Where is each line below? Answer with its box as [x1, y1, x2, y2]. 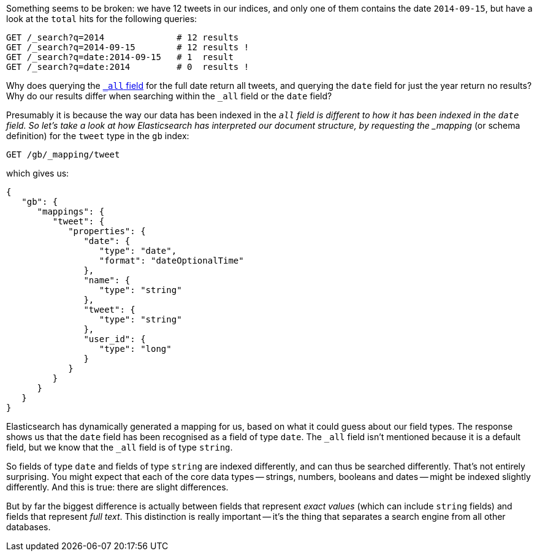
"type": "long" [99, 344, 172, 354]
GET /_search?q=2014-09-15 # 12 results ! [6, 42, 249, 52]
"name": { [83, 275, 131, 285]
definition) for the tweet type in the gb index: [6, 131, 189, 141]
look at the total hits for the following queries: [6, 13, 197, 24]
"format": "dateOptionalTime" [99, 256, 244, 265]
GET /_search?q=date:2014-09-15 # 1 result [6, 52, 234, 62]
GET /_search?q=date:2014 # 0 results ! [6, 62, 249, 72]
